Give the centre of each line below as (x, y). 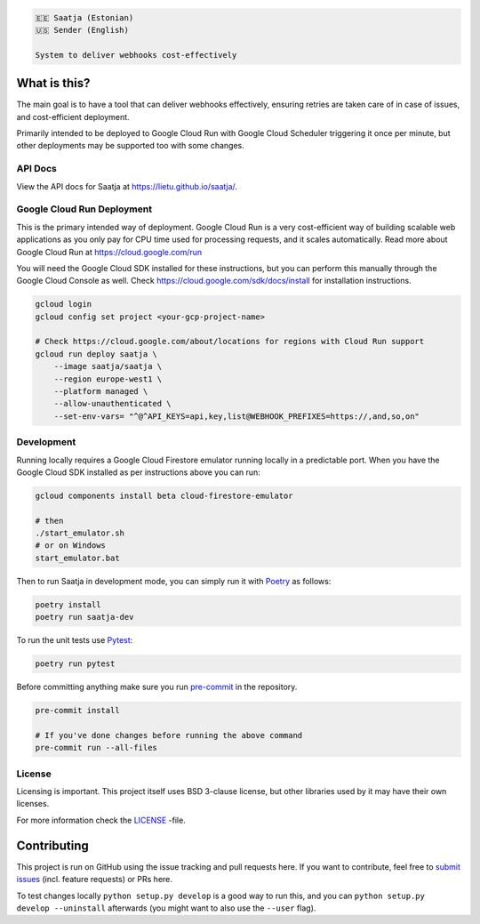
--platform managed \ (101, 391)
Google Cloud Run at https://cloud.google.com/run (109, 252)
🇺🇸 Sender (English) (82, 30)
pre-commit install (77, 711)
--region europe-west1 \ (108, 379)
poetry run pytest (75, 664)
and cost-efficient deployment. (73, 117)
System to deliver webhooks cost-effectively (136, 55)
